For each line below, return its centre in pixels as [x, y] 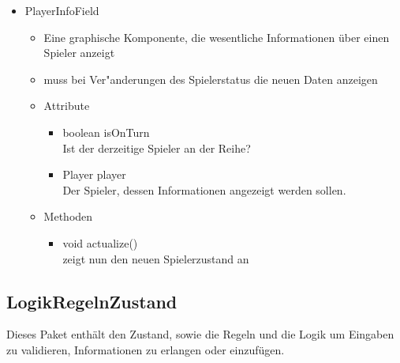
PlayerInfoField [62, 10]
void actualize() [100, 242]
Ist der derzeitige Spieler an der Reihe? [157, 147]
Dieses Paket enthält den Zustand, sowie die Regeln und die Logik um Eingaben [200, 334]
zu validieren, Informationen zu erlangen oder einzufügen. [146, 349]
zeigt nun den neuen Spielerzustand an [156, 258]
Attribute [67, 106]
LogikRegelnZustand [92, 301]
